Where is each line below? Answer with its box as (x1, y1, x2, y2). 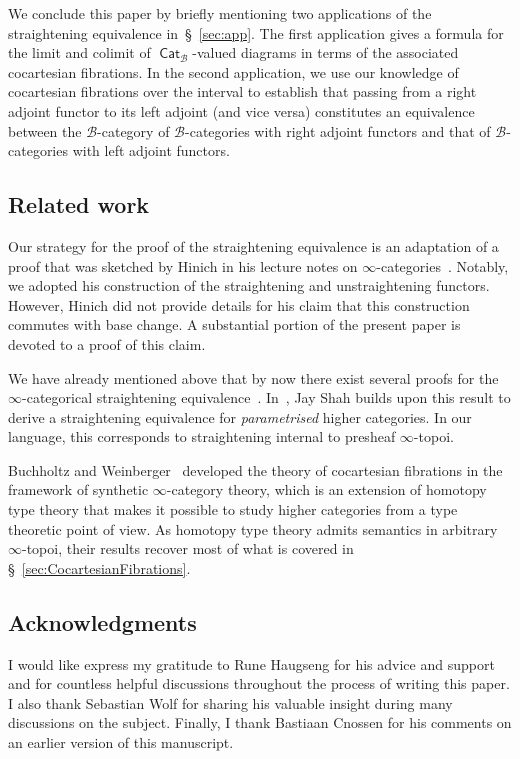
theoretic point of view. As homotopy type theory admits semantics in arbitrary (8, 518, 498, 539)
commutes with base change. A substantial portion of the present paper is (8, 314, 461, 335)
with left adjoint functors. (72, 140, 230, 161)
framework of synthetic (8, 479, 149, 500)
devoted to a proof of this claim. (8, 333, 206, 354)
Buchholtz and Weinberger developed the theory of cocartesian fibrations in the (8, 459, 503, 480)
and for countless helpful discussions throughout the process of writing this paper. (8, 673, 510, 694)
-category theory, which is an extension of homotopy (166, 479, 487, 500)
